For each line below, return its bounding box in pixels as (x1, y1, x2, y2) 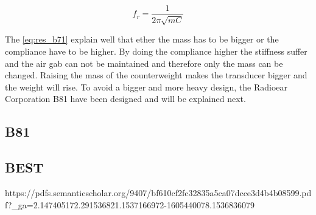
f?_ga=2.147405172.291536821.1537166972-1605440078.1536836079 (5, 198, 255, 211)
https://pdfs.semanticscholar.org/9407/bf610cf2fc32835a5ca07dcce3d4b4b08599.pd (5, 186, 312, 199)
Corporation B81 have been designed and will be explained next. (5, 92, 246, 105)
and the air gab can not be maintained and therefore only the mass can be (5, 56, 283, 69)
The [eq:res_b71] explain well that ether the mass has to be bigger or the (5, 33, 279, 46)
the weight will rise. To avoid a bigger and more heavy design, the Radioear (5, 80, 288, 93)
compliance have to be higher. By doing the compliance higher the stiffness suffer (5, 45, 307, 58)
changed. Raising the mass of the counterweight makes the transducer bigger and (5, 69, 307, 81)
